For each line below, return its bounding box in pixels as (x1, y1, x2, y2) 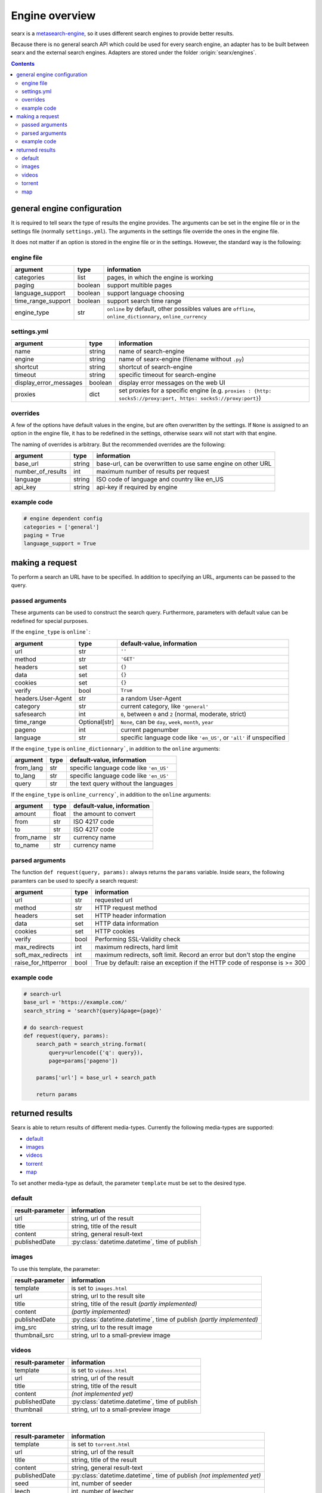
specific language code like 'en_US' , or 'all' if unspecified (120, 733, 286, 742)
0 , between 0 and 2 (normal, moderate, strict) (120, 709, 247, 718)
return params (36, 1090, 78, 1098)
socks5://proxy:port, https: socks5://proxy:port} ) (118, 394, 262, 403)
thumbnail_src (14, 1331, 54, 1339)
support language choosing (107, 289, 184, 297)
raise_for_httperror (14, 959, 67, 967)
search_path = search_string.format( (36, 1041, 147, 1047)
